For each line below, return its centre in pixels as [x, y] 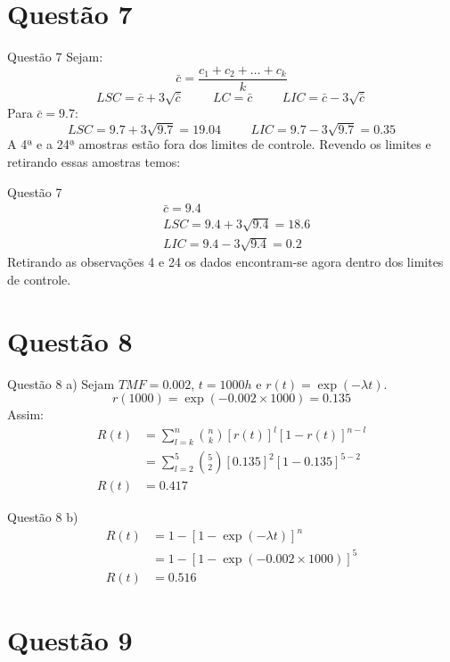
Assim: [25, 414]
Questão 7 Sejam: [55, 57]
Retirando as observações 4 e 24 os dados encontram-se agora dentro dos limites [225, 262]
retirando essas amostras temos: [94, 162]
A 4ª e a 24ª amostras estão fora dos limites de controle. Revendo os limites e [219, 144]
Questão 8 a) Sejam [61, 383]
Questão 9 [70, 640]
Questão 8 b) [43, 517]
